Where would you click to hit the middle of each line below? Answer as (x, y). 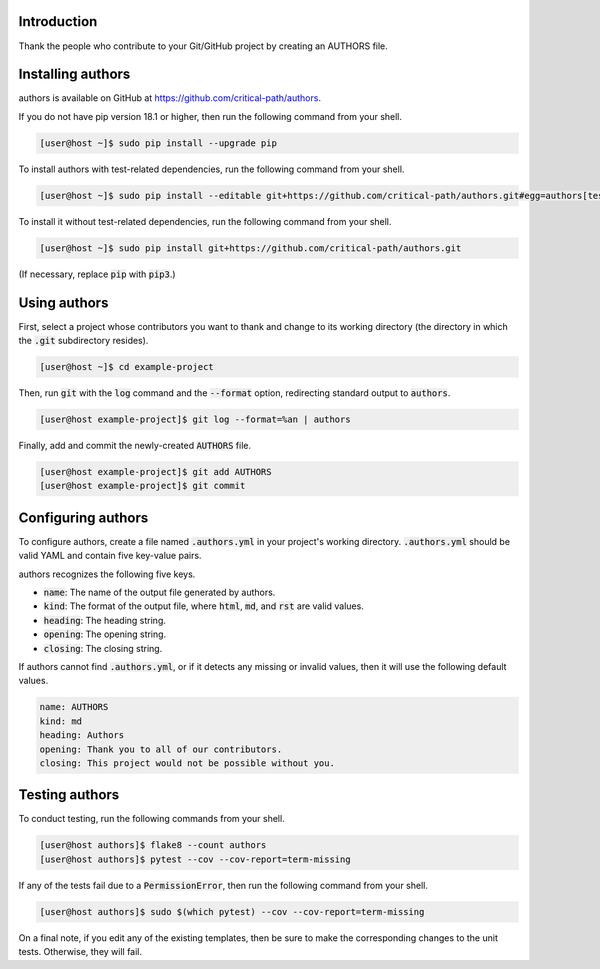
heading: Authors (82, 735)
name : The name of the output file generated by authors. (159, 592)
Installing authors (74, 74)
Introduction (58, 21)
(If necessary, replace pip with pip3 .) (97, 274)
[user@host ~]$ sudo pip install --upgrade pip (158, 143)
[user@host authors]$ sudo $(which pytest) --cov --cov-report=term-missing (232, 911)
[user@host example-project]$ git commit (142, 486)
